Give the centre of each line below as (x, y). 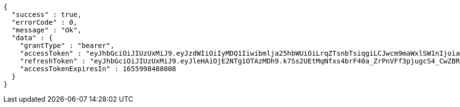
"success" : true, (47, 15)
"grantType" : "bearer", (67, 46)
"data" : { (32, 38)
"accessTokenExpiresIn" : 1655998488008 (98, 69)
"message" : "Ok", (47, 30)
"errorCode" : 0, (44, 22)
